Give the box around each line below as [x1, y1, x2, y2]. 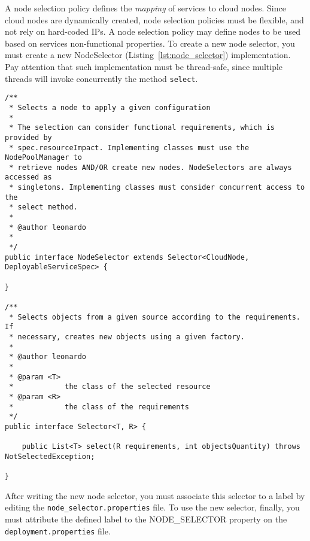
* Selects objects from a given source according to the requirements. [9, 312, 300, 321]
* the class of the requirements [9, 402, 189, 411]
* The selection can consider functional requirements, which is [9, 123, 275, 132]
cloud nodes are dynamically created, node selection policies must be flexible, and [5, 13, 304, 26]
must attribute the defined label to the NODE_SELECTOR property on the [5, 513, 287, 525]
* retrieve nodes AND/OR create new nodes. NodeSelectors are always [9, 163, 292, 172]
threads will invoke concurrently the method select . [5, 72, 198, 84]
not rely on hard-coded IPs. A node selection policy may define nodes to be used [5, 25, 301, 38]
